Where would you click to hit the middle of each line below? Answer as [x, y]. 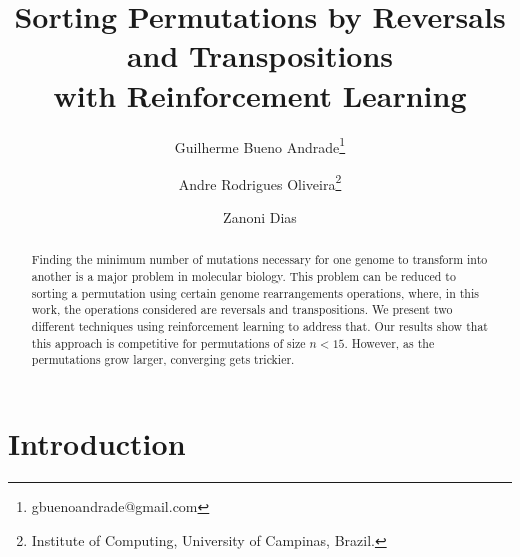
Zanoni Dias [260, 217]
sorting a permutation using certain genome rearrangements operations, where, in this [255, 292]
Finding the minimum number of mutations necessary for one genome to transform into [259, 259]
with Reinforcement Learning [260, 94]
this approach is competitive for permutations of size [168, 342]
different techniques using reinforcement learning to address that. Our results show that [259, 326]
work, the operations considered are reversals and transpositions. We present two [242, 309]
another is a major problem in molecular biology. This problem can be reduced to [243, 276]
